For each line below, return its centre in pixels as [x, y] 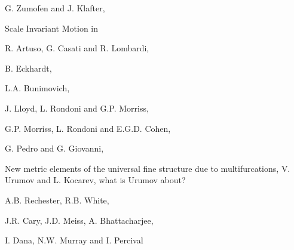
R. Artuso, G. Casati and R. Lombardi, [77, 48]
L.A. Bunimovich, [37, 88]
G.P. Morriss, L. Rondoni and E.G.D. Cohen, [88, 128]
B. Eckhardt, [28, 68]
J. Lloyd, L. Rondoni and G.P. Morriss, [77, 108]
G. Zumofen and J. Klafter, [55, 8]
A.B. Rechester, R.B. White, [57, 200]
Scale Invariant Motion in [52, 28]
